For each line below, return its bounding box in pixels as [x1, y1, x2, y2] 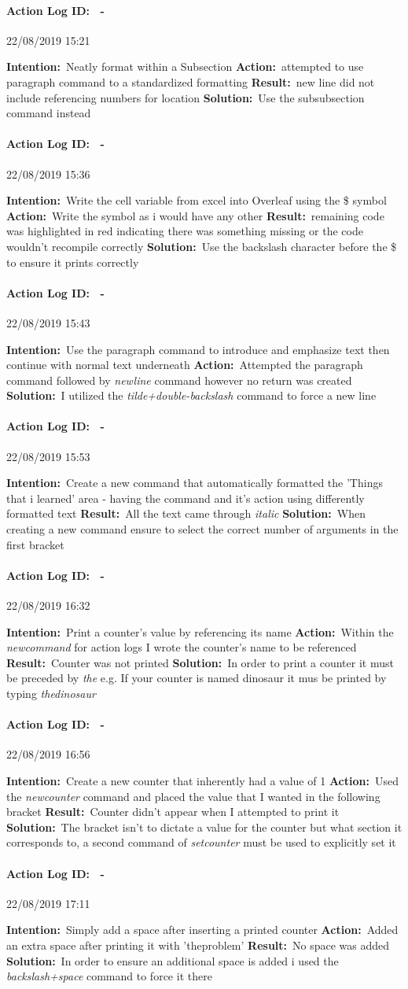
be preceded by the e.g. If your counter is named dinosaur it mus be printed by [6, 670, 387, 686]
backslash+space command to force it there [6, 968, 212, 984]
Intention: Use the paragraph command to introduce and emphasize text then [6, 341, 390, 357]
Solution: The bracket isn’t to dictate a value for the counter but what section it [6, 818, 402, 835]
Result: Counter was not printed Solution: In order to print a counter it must [6, 654, 394, 670]
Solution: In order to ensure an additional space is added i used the [6, 952, 339, 969]
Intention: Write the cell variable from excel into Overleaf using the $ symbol [6, 192, 387, 209]
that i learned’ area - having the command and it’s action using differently [6, 489, 365, 506]
